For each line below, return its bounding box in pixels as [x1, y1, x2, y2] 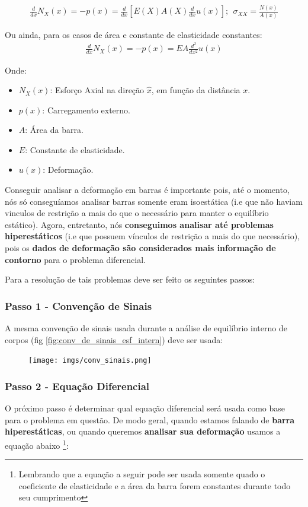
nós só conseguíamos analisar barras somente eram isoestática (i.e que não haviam [5, 195, 303, 207]
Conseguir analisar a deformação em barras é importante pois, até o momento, [5, 183, 290, 196]
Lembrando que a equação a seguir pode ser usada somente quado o [18, 468, 265, 480]
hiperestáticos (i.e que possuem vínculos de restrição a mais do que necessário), [5, 230, 300, 242]
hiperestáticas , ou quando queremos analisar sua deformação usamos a [5, 425, 281, 438]
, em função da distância [151, 84, 240, 96]
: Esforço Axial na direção [50, 84, 145, 96]
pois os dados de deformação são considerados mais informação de [5, 242, 276, 254]
